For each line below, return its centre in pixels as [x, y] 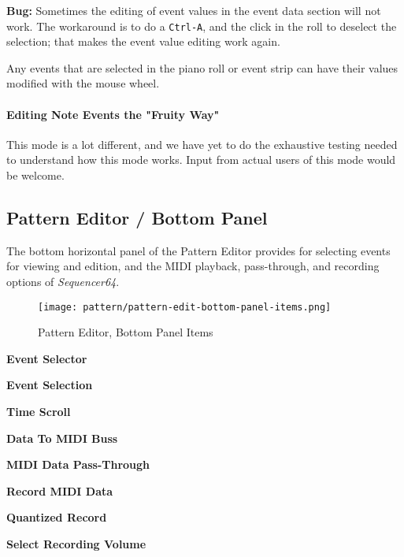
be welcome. [35, 175]
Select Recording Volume [76, 544]
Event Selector [47, 358]
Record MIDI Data [60, 490]
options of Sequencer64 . [63, 281]
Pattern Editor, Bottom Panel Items [126, 332]
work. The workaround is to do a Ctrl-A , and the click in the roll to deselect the [202, 26]
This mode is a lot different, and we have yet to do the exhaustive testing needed [202, 144]
